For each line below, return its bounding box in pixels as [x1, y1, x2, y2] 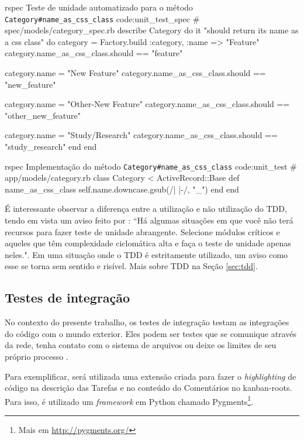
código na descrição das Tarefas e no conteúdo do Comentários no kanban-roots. [5, 381, 292, 394]
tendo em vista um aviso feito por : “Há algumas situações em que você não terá [5, 214, 293, 226]
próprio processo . [5, 350, 68, 362]
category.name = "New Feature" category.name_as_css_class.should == [5, 67, 266, 79]
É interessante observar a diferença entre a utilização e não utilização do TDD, [5, 202, 287, 215]
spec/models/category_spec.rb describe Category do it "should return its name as [5, 24, 299, 36]
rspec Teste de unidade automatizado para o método [5, 1, 193, 13]
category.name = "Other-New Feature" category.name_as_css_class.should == [5, 98, 290, 110]
